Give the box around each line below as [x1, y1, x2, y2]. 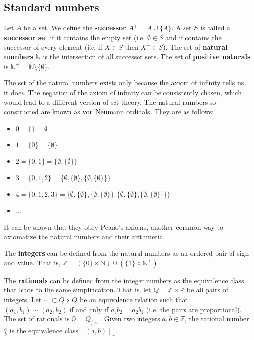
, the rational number [185, 314, 249, 324]
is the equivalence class [9, 325, 79, 336]
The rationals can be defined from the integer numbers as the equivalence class [4, 275, 244, 285]
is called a [200, 23, 231, 33]
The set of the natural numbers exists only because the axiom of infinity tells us [4, 78, 244, 88]
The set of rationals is [4, 314, 69, 324]
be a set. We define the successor [23, 23, 126, 33]
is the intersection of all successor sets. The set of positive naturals [43, 51, 251, 61]
